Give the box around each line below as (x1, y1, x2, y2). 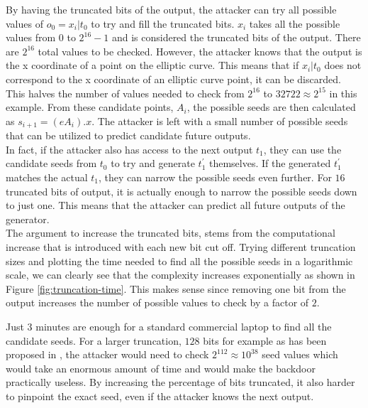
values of (6, 16, 43, 31)
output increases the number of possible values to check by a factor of (6, 295, 309, 310)
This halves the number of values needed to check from (6, 85, 245, 100)
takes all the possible (249, 16, 340, 31)
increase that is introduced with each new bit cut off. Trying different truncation (6, 239, 356, 254)
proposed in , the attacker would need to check (6, 347, 209, 362)
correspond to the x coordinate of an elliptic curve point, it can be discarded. (6, 71, 341, 86)
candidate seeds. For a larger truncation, (6, 333, 182, 348)
